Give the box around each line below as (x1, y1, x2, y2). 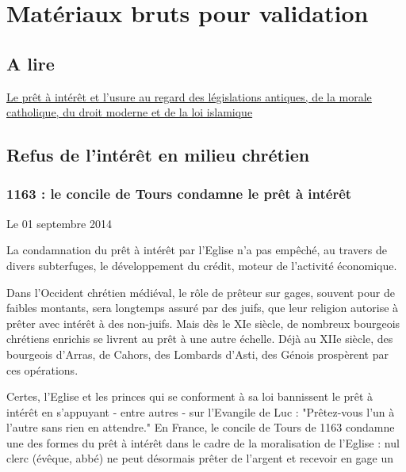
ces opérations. (6, 361, 79, 378)
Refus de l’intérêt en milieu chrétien (6, 143, 310, 167)
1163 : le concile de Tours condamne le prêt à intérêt (6, 184, 352, 204)
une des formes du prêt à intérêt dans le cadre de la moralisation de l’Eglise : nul (6, 434, 400, 451)
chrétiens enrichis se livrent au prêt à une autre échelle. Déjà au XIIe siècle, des (6, 330, 393, 347)
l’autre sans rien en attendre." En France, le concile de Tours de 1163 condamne (6, 419, 395, 436)
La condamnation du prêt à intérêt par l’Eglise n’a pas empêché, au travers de (6, 242, 387, 258)
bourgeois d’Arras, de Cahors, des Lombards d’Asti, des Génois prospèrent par (6, 345, 389, 362)
